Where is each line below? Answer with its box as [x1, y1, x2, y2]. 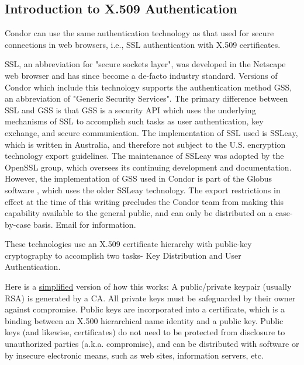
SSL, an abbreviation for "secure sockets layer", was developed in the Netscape [5, 58, 286, 70]
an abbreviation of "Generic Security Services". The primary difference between [5, 92, 288, 105]
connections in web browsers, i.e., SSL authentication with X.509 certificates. [5, 38, 281, 50]
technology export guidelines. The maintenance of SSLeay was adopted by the [5, 150, 284, 162]
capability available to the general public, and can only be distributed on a [5, 207, 273, 219]
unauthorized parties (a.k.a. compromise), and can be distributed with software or [5, 338, 299, 350]
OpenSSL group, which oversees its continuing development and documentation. [5, 161, 292, 173]
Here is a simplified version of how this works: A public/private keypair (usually [5, 280, 292, 293]
